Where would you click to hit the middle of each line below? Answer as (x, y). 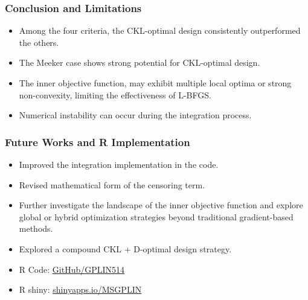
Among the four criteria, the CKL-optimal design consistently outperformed (160, 30)
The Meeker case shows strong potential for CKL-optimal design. (140, 62)
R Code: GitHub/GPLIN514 (72, 269)
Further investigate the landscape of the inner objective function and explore (161, 205)
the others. (39, 42)
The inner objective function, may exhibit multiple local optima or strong (155, 83)
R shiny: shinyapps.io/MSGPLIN (80, 289)
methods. (36, 228)
